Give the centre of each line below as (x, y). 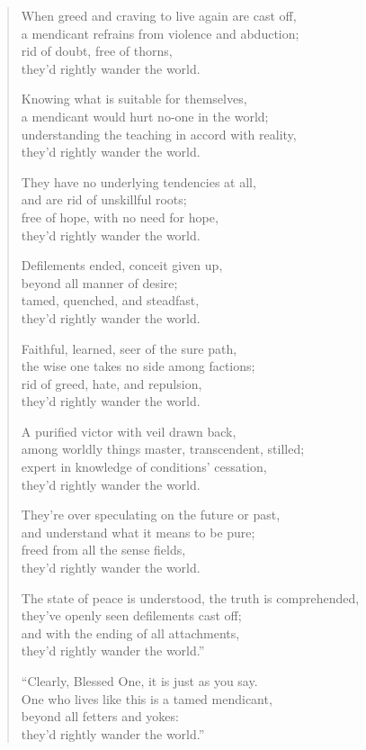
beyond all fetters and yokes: (100, 716)
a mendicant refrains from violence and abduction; (160, 33)
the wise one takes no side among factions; (138, 366)
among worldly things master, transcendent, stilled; (163, 449)
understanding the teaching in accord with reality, (159, 134)
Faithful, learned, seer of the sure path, (129, 348)
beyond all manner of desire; (99, 282)
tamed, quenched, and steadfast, (110, 300)
